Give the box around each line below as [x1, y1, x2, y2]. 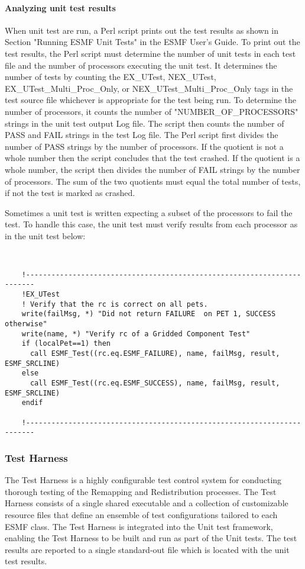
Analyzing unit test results [5, 1, 116, 14]
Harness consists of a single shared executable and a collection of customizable [5, 497, 288, 509]
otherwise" [5, 320, 47, 329]
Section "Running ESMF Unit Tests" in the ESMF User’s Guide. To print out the [5, 36, 300, 48]
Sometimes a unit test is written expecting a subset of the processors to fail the [5, 206, 293, 218]
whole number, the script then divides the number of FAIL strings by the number [5, 163, 300, 175]
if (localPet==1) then [21, 339, 111, 348]
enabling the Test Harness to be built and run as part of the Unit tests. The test [5, 532, 297, 544]
